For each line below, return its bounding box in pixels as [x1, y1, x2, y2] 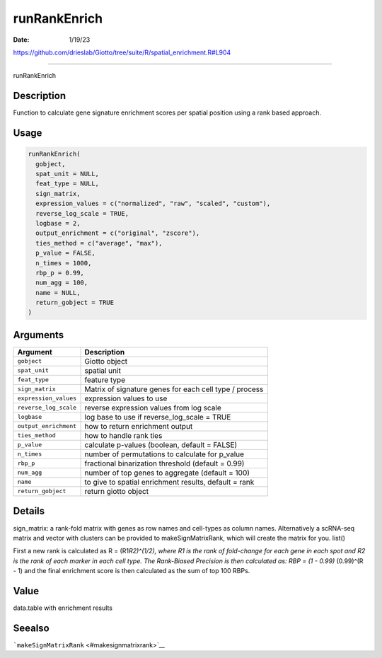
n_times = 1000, [35, 259, 92, 267]
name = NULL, [35, 289, 81, 296]
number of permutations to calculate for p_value [84, 449, 244, 459]
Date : [13, 35, 30, 44]
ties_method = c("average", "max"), [35, 239, 163, 247]
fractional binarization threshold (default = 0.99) [84, 458, 245, 468]
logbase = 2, [35, 219, 81, 227]
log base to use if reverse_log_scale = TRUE [84, 412, 231, 422]
